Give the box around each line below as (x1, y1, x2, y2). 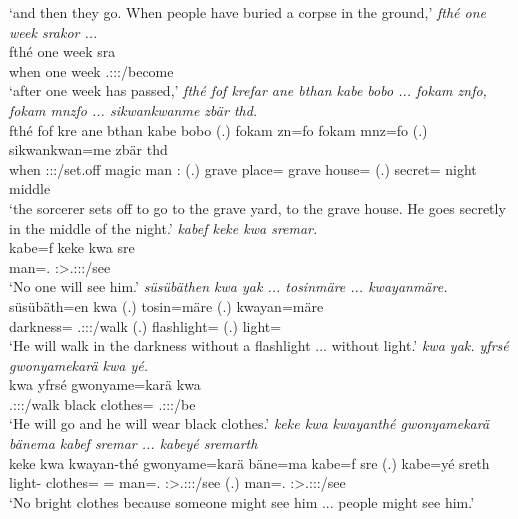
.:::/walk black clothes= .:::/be (9, 393, 196, 414)
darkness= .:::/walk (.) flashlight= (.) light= (9, 315, 282, 336)
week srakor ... (9, 21, 98, 42)
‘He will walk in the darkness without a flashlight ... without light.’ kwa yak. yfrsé (9, 335, 509, 356)
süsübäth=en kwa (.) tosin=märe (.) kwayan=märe (9, 295, 324, 316)
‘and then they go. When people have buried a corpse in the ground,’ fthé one (9, 2, 487, 22)
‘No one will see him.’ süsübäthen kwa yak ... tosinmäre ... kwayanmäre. (9, 276, 448, 297)
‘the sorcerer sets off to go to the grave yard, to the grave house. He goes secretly (9, 197, 506, 218)
